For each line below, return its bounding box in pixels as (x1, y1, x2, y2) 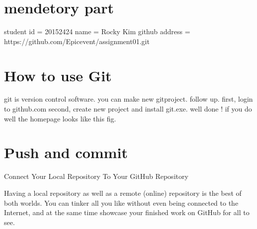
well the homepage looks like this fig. (4, 113, 116, 123)
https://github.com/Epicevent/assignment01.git (4, 36, 150, 46)
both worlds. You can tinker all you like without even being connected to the (4, 197, 239, 208)
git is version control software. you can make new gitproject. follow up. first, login (4, 94, 253, 104)
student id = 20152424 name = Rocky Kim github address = (4, 26, 190, 37)
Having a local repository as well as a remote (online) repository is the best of (4, 187, 242, 198)
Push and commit (4, 142, 128, 163)
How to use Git (4, 65, 112, 85)
